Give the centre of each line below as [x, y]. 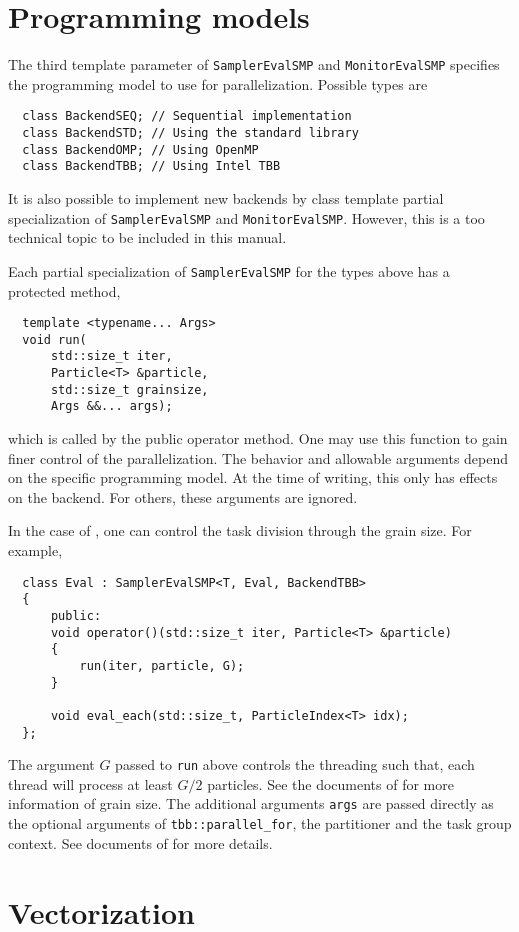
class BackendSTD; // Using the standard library [190, 133]
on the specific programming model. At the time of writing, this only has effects [253, 477]
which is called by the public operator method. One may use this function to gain [258, 438]
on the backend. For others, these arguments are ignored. [183, 496]
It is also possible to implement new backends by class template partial [226, 198]
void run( [54, 339]
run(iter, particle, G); [162, 665]
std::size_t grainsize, [129, 389]
